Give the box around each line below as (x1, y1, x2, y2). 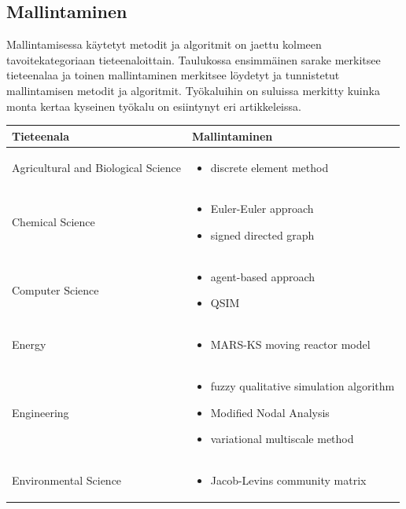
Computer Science (12, 281, 99, 298)
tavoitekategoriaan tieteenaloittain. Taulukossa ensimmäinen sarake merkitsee (6, 51, 381, 68)
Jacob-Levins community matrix (210, 472, 367, 489)
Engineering (12, 404, 69, 420)
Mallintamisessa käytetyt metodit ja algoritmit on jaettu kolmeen (6, 36, 322, 53)
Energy (12, 336, 46, 353)
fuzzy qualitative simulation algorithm (210, 378, 395, 394)
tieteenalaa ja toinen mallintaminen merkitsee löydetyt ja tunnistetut (6, 67, 340, 83)
